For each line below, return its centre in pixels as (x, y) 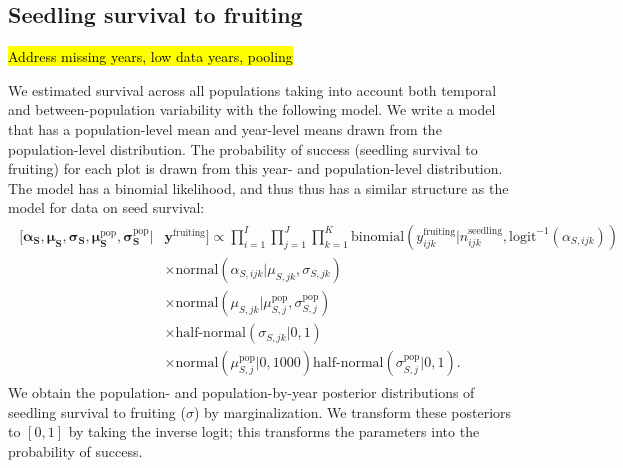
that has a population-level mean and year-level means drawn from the (225, 128)
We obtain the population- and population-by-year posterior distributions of (241, 392)
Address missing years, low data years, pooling (150, 56)
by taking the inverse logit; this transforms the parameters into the (274, 431)
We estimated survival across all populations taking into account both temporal (252, 89)
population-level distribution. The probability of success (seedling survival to (243, 148)
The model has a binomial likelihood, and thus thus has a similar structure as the (258, 187)
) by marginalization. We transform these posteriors (352, 411)
